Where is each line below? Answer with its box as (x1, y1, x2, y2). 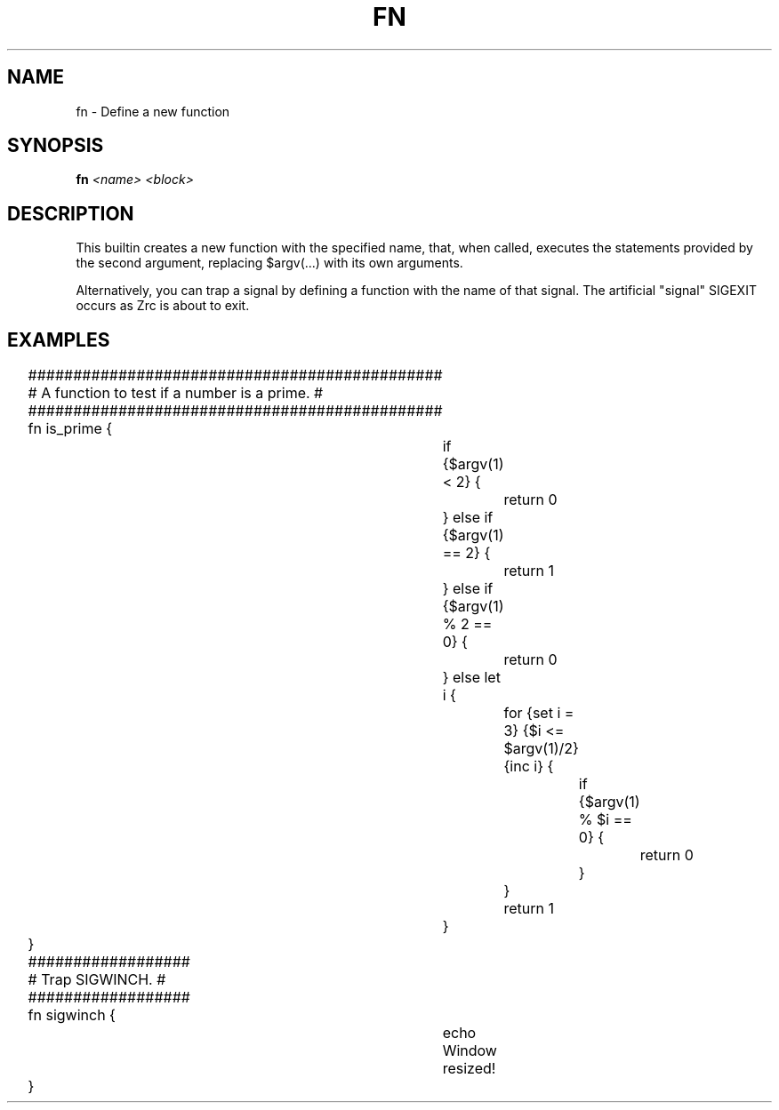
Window (442, 1042, 497, 1060)
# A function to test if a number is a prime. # (28, 384, 324, 403)
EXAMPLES (7, 328, 110, 351)
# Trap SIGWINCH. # (28, 970, 166, 989)
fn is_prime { (28, 419, 113, 438)
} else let (442, 668, 501, 687)
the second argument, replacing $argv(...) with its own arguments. (76, 255, 463, 271)
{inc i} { (503, 757, 554, 776)
